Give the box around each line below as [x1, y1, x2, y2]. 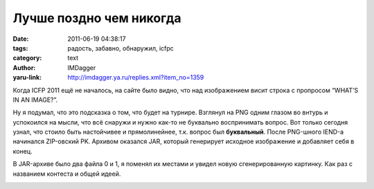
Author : [12, 63, 36, 72]
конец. [12, 147, 33, 155]
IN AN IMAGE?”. [12, 96, 58, 104]
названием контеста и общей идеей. [12, 170, 121, 178]
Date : [12, 35, 29, 43]
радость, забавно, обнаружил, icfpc [67, 44, 175, 52]
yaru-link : [12, 73, 42, 82]
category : [12, 54, 42, 62]
